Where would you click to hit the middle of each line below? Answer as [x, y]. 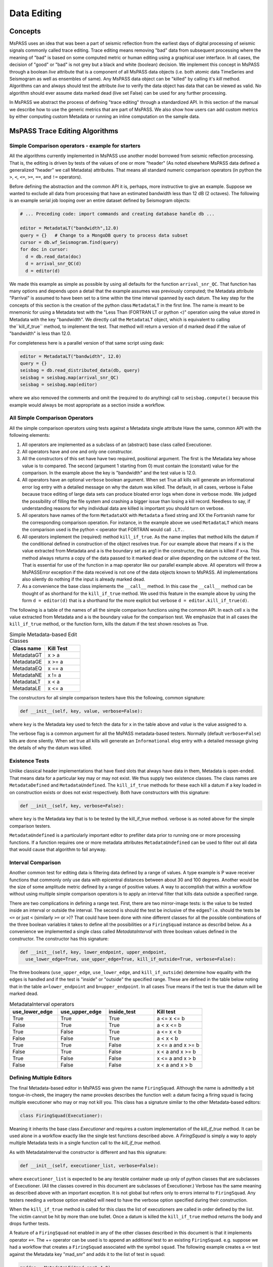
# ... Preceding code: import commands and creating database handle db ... [117, 214]
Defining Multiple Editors [40, 1078]
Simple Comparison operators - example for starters [75, 145]
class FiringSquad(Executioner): [61, 1115]
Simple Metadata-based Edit [43, 635]
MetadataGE [27, 662]
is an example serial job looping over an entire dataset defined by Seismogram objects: [100, 201]
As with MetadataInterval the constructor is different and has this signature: [88, 1152]
